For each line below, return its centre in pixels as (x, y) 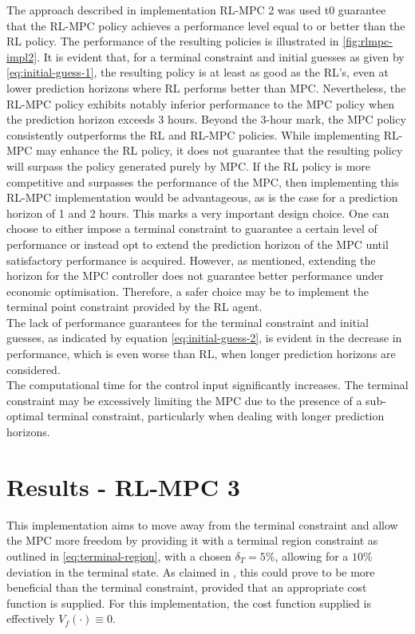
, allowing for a (312, 555)
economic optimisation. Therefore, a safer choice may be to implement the (188, 291)
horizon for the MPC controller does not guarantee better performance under (195, 276)
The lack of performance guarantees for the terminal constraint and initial (188, 322)
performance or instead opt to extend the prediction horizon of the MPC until (198, 244)
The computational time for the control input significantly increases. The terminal (207, 385)
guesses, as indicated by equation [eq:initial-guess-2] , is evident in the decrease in (204, 338)
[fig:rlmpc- (368, 41)
